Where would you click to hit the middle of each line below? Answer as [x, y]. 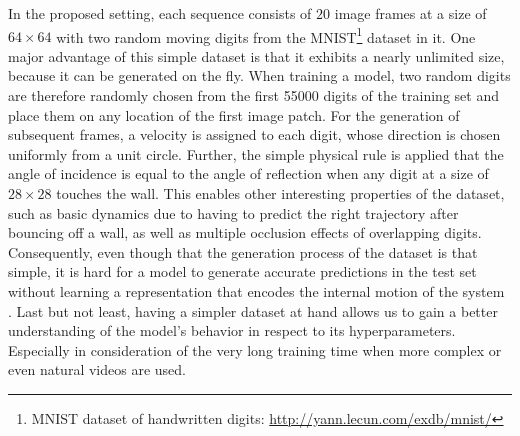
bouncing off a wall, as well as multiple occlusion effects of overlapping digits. [245, 232]
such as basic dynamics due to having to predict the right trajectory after [233, 212]
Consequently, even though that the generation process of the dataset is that [243, 251]
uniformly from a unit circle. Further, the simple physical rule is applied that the [256, 153]
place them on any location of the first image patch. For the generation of [234, 114]
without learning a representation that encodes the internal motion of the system [256, 290]
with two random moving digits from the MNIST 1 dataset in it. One [266, 35]
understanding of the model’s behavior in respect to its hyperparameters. [232, 330]
